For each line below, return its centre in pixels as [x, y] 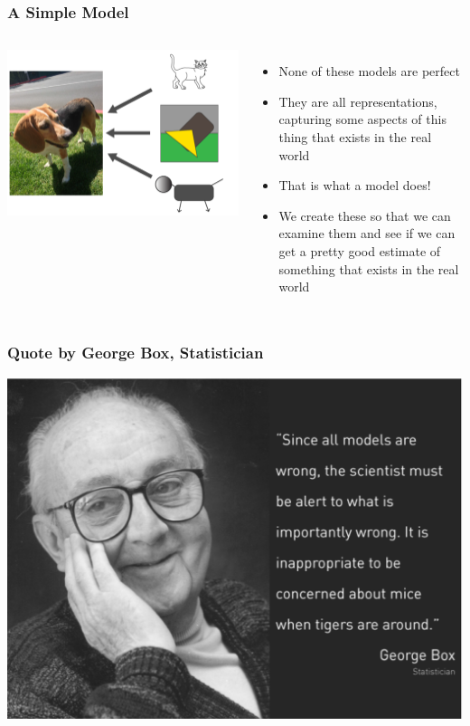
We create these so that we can [365, 215]
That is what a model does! [355, 185]
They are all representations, [358, 101]
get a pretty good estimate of [360, 250]
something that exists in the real [369, 268]
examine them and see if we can [367, 233]
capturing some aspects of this [362, 119]
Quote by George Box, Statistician [136, 352]
